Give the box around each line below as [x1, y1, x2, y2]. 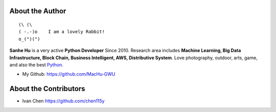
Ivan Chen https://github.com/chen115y [22, 98, 105, 104]
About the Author [9, 7, 66, 15]
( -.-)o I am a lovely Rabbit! [18, 29, 105, 35]
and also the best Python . [9, 61, 63, 68]
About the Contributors [9, 84, 85, 93]
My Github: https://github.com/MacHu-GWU [22, 71, 116, 77]
